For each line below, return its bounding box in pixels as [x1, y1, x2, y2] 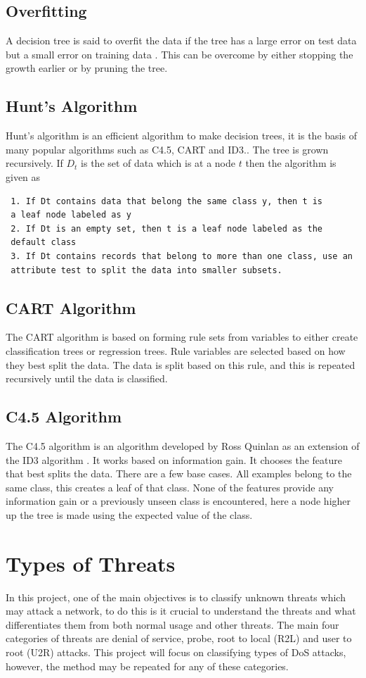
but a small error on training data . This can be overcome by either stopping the [6, 46, 353, 61]
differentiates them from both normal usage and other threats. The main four [6, 617, 339, 632]
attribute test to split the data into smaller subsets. [11, 265, 282, 275]
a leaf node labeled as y [11, 210, 131, 220]
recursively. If [6, 156, 63, 170]
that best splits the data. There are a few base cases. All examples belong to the [6, 466, 352, 481]
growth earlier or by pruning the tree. [6, 61, 168, 75]
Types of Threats [6, 548, 176, 577]
